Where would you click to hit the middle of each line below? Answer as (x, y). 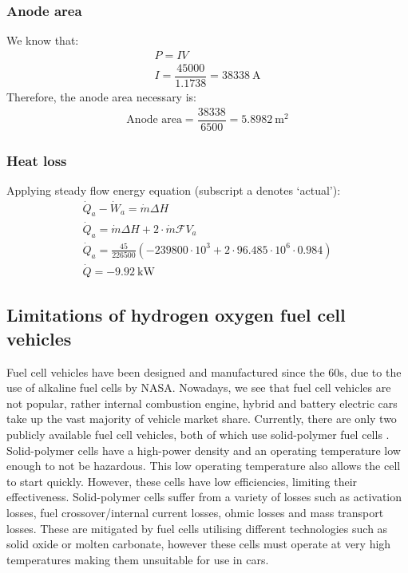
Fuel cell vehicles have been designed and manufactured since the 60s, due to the (204, 371)
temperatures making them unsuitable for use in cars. (138, 559)
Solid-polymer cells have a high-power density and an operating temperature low (204, 450)
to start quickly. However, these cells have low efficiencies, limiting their (182, 481)
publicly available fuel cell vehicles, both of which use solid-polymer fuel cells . (198, 434)
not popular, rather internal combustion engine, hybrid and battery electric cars (202, 403)
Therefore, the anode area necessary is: (101, 96)
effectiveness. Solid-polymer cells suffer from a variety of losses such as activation (204, 497)
